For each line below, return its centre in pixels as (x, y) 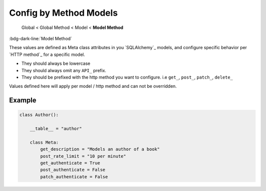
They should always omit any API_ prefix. (64, 70)
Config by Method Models (64, 13)
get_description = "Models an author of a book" (100, 149)
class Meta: (44, 142)
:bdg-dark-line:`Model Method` (41, 38)
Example (23, 100)
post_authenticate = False (73, 170)
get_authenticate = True (70, 163)
